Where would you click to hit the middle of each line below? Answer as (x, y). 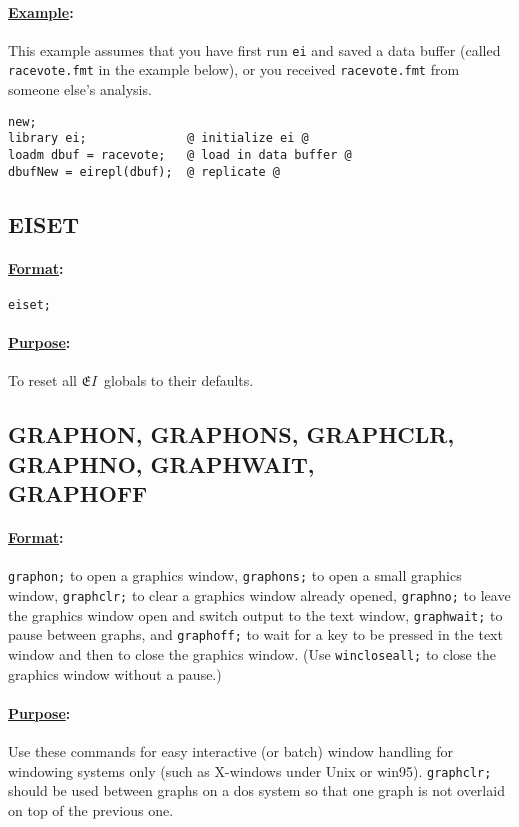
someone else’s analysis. (80, 89)
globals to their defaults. (179, 380)
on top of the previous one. (91, 809)
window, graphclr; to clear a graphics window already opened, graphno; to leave (259, 594)
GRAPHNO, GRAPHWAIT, (161, 463)
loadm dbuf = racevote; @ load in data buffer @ (180, 155)
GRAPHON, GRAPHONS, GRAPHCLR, (231, 434)
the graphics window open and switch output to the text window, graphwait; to (255, 614)
